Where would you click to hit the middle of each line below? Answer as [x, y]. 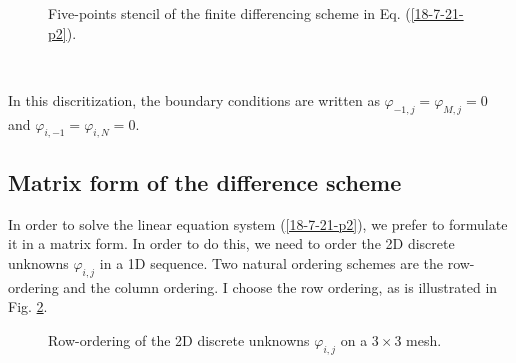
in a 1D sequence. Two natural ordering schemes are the [271, 262]
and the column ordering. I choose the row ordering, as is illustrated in [280, 286]
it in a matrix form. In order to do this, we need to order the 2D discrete [231, 243]
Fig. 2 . [28, 306]
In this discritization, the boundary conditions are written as [194, 99]
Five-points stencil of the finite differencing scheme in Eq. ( [229, 13]
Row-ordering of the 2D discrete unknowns [179, 339]
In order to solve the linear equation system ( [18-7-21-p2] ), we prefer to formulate [258, 223]
